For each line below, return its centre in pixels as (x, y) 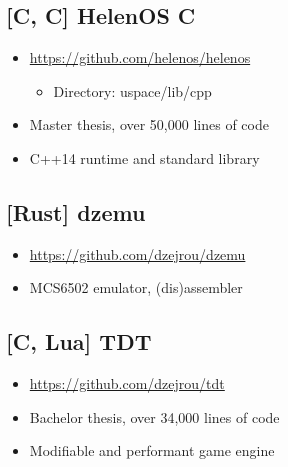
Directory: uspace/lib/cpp (132, 90)
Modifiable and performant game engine (152, 450)
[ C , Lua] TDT (79, 341)
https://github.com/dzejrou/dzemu (137, 253)
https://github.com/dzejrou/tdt (127, 383)
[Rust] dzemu (76, 211)
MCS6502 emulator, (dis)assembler (136, 287)
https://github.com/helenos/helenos (140, 57)
